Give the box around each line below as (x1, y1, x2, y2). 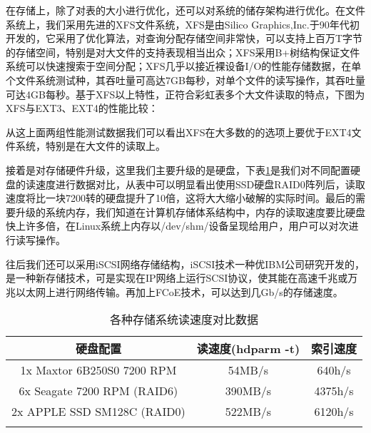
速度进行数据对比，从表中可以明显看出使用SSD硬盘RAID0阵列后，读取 (35, 176, 365, 191)
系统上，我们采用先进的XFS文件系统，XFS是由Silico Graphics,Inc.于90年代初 (6, 16, 360, 31)
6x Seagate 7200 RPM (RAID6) (19, 382, 178, 399)
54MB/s (228, 362, 269, 379)
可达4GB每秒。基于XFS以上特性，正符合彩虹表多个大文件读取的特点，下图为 (6, 86, 365, 101)
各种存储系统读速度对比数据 (110, 311, 259, 328)
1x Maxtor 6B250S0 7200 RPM (20, 362, 177, 379)
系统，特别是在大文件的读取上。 (15, 138, 166, 153)
